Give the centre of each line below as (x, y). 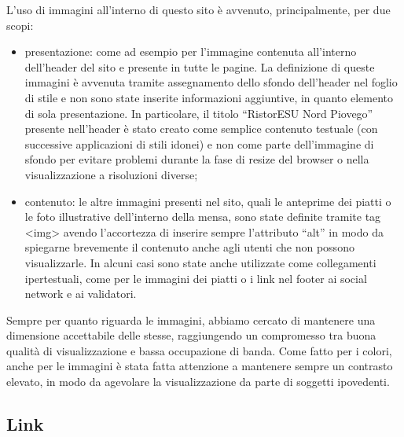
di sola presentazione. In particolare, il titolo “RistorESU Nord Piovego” (199, 113)
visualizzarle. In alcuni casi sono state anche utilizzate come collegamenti (200, 262)
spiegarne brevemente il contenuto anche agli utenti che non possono (189, 247)
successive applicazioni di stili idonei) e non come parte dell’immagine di (199, 143)
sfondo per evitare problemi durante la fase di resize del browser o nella (197, 159)
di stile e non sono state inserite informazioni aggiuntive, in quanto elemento (209, 97)
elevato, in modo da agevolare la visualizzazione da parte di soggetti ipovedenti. (198, 382)
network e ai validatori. (81, 294)
